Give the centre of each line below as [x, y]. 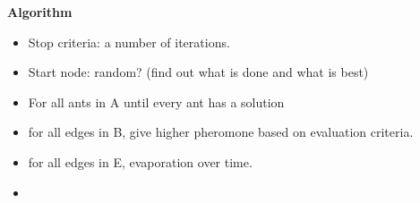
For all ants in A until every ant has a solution [156, 101]
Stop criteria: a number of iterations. [129, 42]
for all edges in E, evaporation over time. [140, 161]
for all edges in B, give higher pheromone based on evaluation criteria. [221, 132]
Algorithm [40, 12]
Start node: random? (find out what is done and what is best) [198, 72]
